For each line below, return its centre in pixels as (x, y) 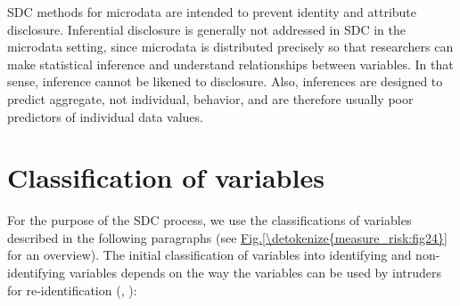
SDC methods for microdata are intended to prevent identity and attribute (212, 12)
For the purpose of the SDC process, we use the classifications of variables (209, 220)
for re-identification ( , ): (72, 290)
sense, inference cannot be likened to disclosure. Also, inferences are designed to (225, 81)
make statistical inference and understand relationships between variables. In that (230, 64)
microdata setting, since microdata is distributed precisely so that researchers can (230, 47)
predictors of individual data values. (105, 116)
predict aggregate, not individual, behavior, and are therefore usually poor (210, 98)
